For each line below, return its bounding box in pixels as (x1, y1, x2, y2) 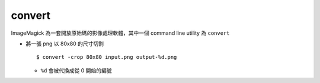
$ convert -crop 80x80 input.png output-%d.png (36, 54, 177, 61)
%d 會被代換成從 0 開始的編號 (40, 67, 112, 74)
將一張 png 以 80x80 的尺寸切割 (25, 40, 104, 47)
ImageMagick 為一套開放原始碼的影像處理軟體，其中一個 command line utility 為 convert (11, 29, 231, 36)
